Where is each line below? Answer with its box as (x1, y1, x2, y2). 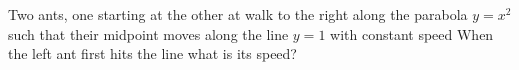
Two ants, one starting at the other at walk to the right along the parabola (8, 4, 468, 24)
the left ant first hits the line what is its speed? (8, 43, 297, 64)
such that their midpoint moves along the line (8, 23, 289, 44)
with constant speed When (330, 23, 494, 44)
